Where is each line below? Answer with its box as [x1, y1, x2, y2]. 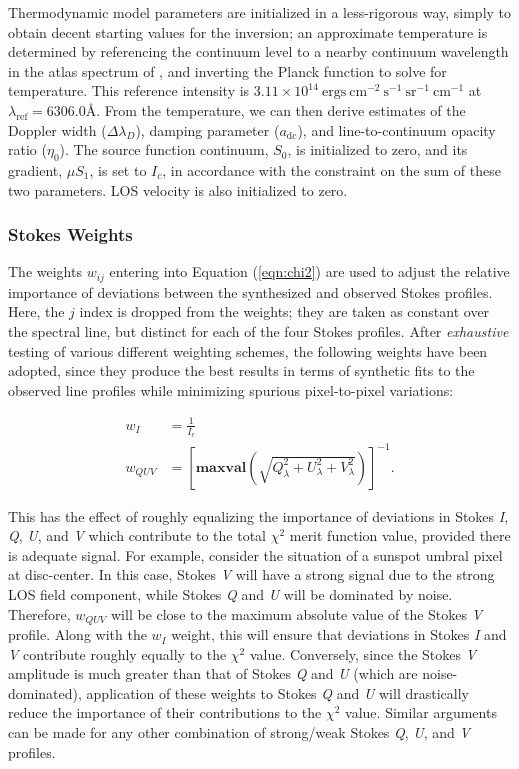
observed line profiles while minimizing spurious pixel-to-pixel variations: [8, 379, 454, 400]
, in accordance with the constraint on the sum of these [162, 159, 501, 180]
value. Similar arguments [345, 702, 497, 723]
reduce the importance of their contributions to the [8, 702, 322, 723]
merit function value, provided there [289, 525, 511, 546]
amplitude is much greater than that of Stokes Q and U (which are [8, 663, 418, 684]
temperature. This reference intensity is [8, 80, 250, 101]
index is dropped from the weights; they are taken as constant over [79, 301, 490, 322]
